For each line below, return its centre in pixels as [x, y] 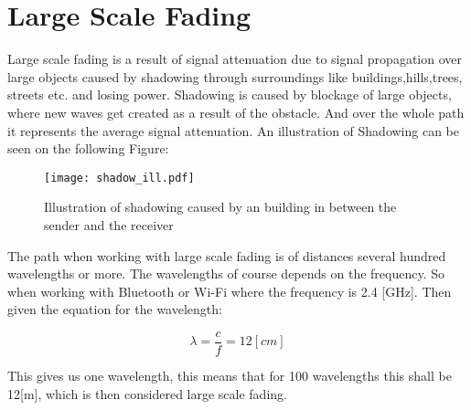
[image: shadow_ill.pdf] [119, 178]
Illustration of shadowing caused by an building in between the [220, 207]
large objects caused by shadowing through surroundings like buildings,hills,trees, [235, 76]
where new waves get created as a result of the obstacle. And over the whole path [236, 112]
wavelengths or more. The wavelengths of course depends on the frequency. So [226, 273]
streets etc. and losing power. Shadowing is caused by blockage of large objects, [230, 95]
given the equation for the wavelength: [115, 309]
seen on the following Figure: [88, 148]
